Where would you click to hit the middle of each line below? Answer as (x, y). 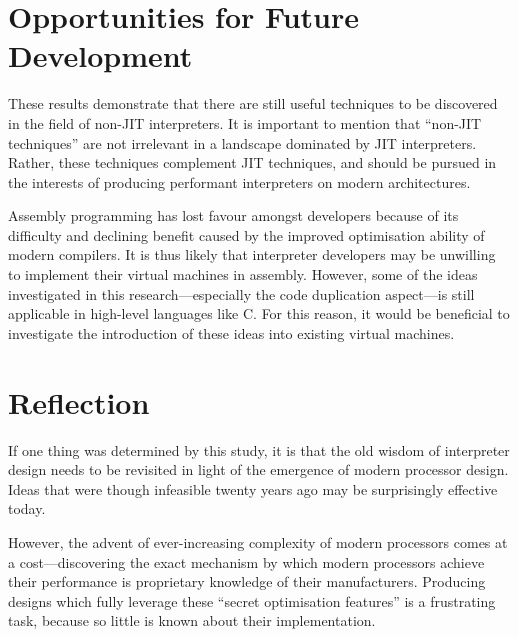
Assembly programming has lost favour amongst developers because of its (233, 215)
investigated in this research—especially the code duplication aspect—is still (241, 293)
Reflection (79, 401)
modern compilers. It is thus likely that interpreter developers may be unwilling (252, 254)
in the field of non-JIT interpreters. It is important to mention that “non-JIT (245, 122)
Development (100, 55)
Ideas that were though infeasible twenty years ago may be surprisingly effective (253, 488)
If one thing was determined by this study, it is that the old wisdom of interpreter (259, 449)
